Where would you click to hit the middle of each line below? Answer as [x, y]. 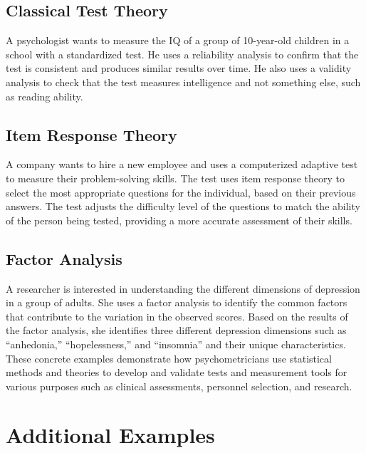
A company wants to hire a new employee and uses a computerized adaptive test [182, 164]
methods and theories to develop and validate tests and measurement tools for [177, 372]
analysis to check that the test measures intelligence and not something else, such [183, 82]
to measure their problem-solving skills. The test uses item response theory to [176, 178]
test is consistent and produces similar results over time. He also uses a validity [179, 68]
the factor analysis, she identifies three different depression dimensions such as [176, 330]
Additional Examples [110, 435]
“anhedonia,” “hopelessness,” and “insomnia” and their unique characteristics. [176, 344]
